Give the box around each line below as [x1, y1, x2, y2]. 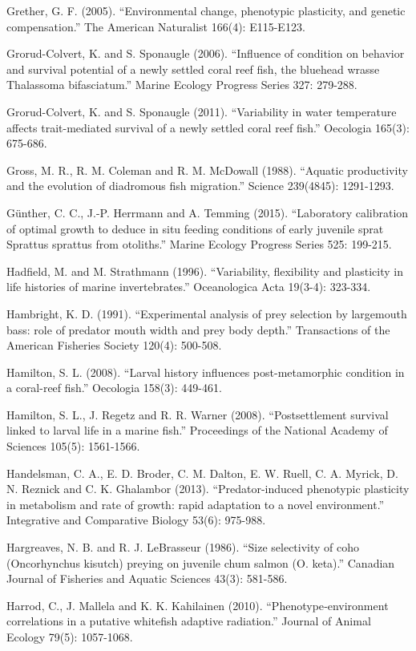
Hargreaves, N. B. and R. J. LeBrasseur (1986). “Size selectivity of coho [6, 539, 360, 556]
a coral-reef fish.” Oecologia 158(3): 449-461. [6, 379, 222, 396]
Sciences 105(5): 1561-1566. [6, 438, 140, 455]
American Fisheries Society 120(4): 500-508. [6, 337, 222, 354]
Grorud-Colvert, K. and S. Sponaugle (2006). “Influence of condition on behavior [6, 45, 405, 62]
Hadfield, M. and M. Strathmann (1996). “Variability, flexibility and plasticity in [6, 262, 403, 279]
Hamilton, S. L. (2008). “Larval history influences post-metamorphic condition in [6, 363, 405, 380]
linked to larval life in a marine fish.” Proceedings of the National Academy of [6, 422, 388, 439]
